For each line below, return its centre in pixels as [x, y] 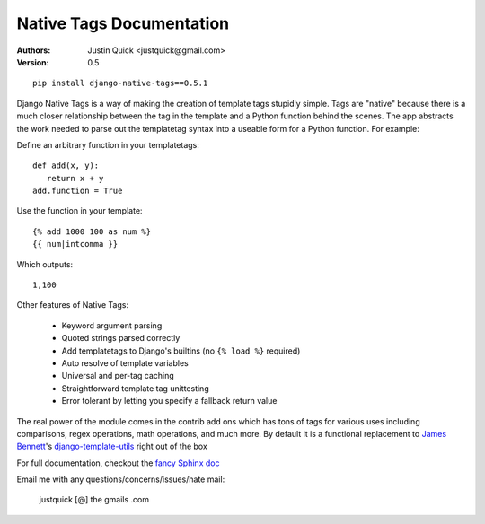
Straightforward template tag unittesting [136, 388]
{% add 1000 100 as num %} [92, 231]
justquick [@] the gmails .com [94, 500]
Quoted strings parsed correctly [121, 338]
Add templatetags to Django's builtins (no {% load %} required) [181, 351]
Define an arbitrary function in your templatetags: [108, 144]
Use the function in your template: [79, 211]
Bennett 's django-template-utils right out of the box [112, 446]
